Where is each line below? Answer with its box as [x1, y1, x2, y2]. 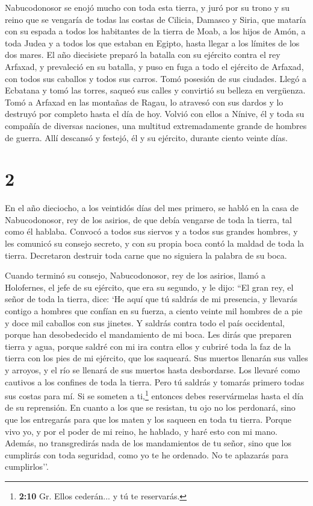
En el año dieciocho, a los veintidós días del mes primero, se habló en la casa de [5, 201, 299, 214]
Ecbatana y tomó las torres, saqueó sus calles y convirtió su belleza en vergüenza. [5, 84, 306, 96]
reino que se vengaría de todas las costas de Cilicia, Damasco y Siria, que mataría [5, 13, 306, 25]
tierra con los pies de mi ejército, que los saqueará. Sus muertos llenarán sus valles [5, 352, 308, 364]
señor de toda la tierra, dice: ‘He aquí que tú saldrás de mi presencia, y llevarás [5, 293, 297, 305]
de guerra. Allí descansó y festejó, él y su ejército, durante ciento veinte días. [5, 131, 288, 144]
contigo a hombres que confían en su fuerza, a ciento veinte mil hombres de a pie [5, 305, 303, 317]
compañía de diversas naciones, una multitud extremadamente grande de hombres [5, 119, 307, 131]
